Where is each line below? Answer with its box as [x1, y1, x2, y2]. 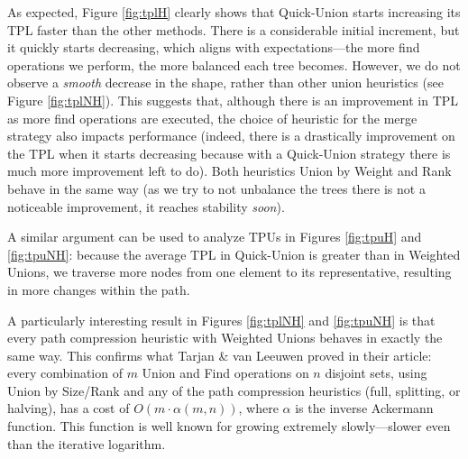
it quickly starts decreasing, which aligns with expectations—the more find [7, 38, 420, 57]
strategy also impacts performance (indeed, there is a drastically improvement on [7, 126, 455, 145]
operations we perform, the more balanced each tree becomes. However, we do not [7, 55, 461, 74]
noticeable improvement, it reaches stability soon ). [7, 197, 285, 216]
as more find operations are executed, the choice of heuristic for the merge [7, 108, 418, 127]
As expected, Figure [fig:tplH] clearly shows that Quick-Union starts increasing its [7, 3, 461, 21]
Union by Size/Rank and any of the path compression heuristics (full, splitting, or [7, 381, 461, 399]
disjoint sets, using [325, 363, 427, 382]
